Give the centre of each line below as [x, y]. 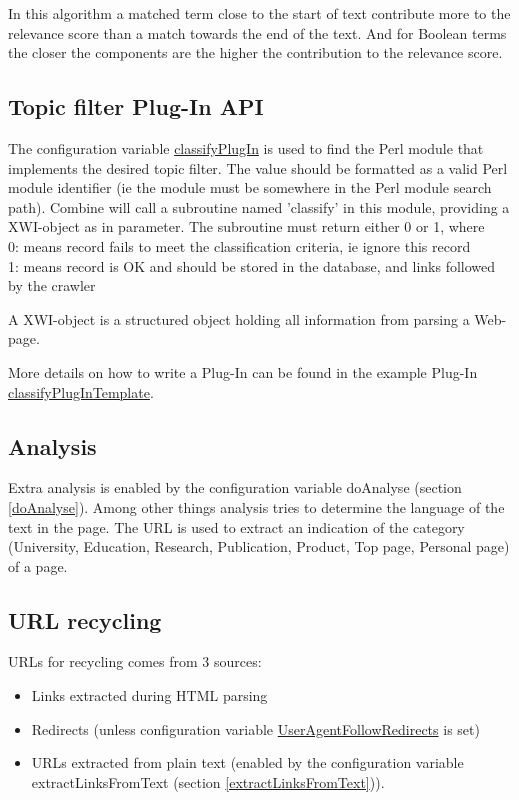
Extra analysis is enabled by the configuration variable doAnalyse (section [235, 487]
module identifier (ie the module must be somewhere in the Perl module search [250, 187]
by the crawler [52, 285]
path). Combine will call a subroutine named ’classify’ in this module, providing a [259, 206]
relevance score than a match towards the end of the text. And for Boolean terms [257, 32]
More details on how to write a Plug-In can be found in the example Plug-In [243, 371]
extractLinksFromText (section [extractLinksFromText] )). [208, 781]
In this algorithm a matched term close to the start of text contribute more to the [259, 13]
